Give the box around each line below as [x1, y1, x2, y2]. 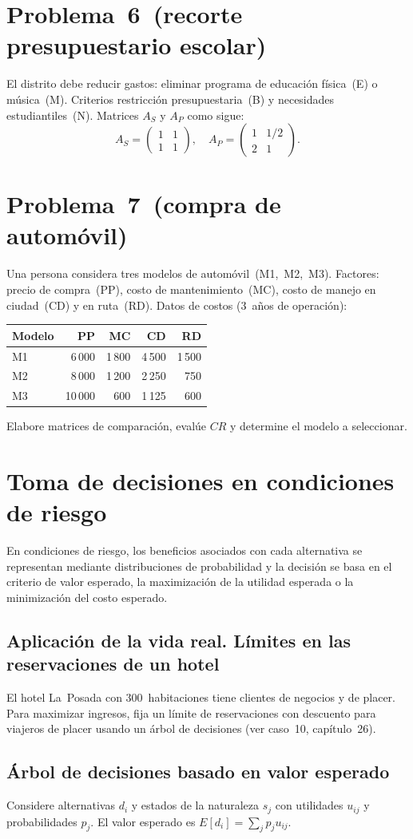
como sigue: [187, 106, 244, 123]
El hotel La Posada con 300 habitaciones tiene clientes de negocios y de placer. [6, 689, 396, 706]
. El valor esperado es [90, 813, 196, 829]
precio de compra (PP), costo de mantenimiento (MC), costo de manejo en [6, 281, 376, 297]
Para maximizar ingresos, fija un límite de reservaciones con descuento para [6, 704, 376, 721]
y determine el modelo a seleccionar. [230, 418, 407, 434]
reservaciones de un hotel [6, 651, 220, 676]
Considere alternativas [6, 797, 115, 813]
